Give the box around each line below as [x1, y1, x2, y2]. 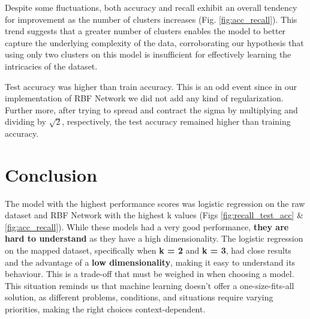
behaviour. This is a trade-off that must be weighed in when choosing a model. [5, 267, 294, 280]
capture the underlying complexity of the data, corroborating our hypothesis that [5, 36, 304, 49]
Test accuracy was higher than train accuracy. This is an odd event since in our [5, 80, 297, 92]
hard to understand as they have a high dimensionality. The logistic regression [5, 232, 303, 245]
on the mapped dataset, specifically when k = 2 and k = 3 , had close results [5, 244, 291, 257]
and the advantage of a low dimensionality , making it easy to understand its [5, 255, 296, 268]
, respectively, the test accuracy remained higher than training [62, 115, 291, 128]
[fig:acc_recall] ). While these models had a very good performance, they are [5, 220, 289, 233]
